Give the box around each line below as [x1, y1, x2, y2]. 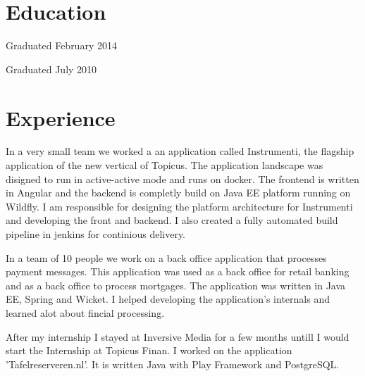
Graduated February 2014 [6, 38, 117, 53]
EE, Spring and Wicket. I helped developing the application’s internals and [6, 292, 330, 306]
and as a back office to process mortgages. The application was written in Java [6, 277, 346, 292]
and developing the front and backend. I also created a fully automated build [6, 213, 338, 227]
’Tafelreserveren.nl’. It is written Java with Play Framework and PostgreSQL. [6, 356, 340, 371]
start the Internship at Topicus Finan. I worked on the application [6, 343, 292, 358]
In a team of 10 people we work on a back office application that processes [6, 250, 327, 265]
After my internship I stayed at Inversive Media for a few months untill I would [6, 329, 349, 344]
